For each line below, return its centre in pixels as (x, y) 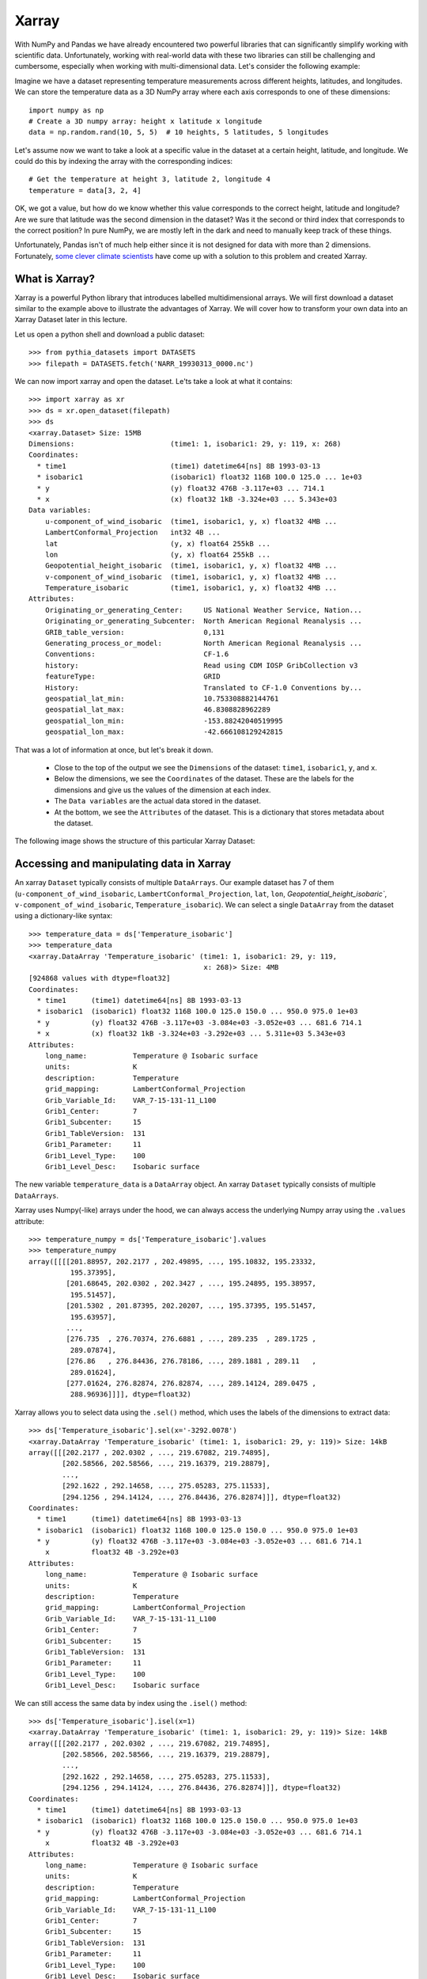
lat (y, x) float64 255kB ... (157, 543)
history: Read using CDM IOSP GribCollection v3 (201, 665)
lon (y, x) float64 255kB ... (157, 555)
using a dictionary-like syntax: (64, 916)
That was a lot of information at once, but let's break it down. (114, 750)
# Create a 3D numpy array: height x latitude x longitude (145, 121)
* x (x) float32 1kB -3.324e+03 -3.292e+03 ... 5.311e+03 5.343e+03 (191, 1034)
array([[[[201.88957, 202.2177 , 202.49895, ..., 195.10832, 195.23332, (172, 1261)
